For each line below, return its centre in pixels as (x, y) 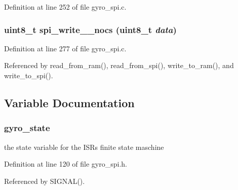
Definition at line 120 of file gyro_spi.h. (66, 164)
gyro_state (27, 128)
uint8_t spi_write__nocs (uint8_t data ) (90, 29)
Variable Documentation (69, 102)
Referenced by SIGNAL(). (45, 181)
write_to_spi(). (29, 75)
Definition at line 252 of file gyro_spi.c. (65, 7)
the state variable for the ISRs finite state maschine (84, 147)
